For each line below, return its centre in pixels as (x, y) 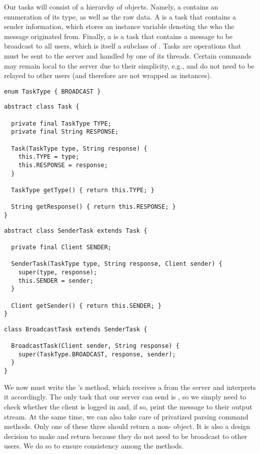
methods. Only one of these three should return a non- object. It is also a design (127, 426)
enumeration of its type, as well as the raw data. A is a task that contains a (120, 16)
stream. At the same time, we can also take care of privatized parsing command (126, 416)
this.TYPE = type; (49, 157)
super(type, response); (58, 272)
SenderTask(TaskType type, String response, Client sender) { (117, 264)
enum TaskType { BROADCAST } (52, 91)
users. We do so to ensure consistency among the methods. (94, 446)
